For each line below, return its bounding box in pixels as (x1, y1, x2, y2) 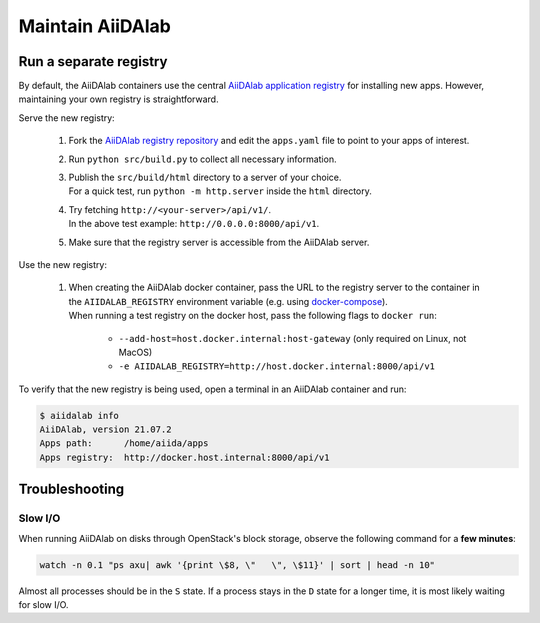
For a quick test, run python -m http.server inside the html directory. (68, 185, 372, 197)
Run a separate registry (18, 53, 168, 70)
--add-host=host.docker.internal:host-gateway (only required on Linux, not (118, 332, 467, 344)
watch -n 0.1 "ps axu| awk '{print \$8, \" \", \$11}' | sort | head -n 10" (39, 559, 435, 570)
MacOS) (118, 346, 153, 358)
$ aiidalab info (39, 410, 120, 421)
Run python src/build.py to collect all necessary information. (68, 153, 337, 165)
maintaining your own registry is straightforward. (18, 93, 219, 105)
